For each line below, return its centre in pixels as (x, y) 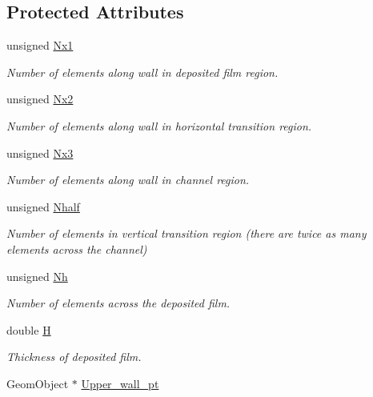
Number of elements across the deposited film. (118, 303)
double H (29, 329)
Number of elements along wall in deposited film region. (142, 72)
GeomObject (38, 383)
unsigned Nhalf (43, 206)
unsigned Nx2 (40, 99)
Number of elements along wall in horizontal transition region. (159, 125)
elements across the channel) (77, 249)
